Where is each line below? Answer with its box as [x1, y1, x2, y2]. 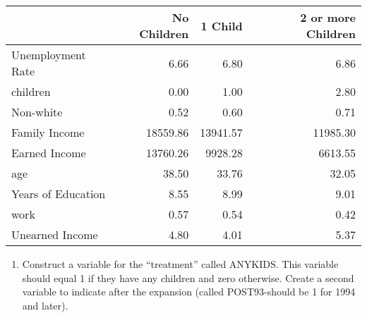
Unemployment [11, 47, 86, 63]
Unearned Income [11, 226, 98, 243]
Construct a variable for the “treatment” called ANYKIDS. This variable [22, 257, 339, 271]
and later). [22, 298, 68, 312]
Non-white [11, 104, 63, 120]
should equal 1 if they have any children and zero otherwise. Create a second [22, 270, 354, 285]
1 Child [200, 17, 243, 34]
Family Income [11, 124, 85, 140]
